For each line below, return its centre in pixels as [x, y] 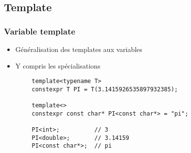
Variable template [40, 31]
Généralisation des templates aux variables [79, 49]
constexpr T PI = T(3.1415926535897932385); [105, 89]
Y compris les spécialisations [58, 65]
